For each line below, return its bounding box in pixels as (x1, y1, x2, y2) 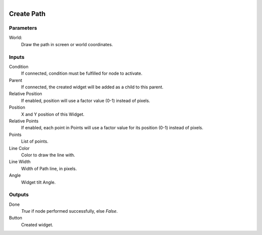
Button (9, 215, 23, 221)
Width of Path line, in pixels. (21, 166, 77, 171)
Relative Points (9, 118, 39, 124)
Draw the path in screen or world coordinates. (21, 41, 114, 47)
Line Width (9, 159, 31, 165)
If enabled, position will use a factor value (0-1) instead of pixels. (21, 98, 150, 103)
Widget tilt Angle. (21, 179, 56, 185)
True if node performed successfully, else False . (21, 208, 118, 214)
